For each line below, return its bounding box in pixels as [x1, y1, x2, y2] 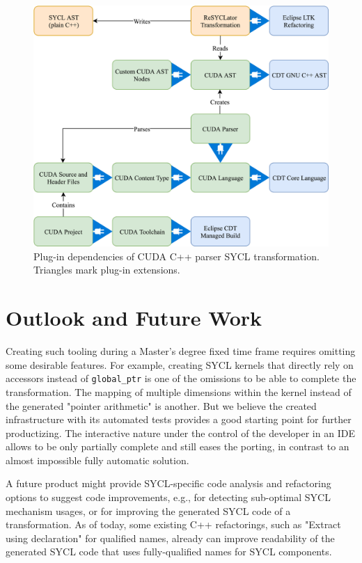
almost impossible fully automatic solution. [6, 452, 189, 467]
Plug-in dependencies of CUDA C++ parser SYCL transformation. [33, 248, 320, 263]
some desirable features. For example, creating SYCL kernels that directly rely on [6, 357, 354, 372]
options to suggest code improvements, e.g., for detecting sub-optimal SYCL [6, 490, 331, 505]
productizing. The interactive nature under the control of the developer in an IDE [6, 425, 355, 440]
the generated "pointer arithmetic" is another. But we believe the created [6, 398, 317, 413]
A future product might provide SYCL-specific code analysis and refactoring [6, 476, 331, 491]
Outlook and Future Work [6, 303, 262, 332]
